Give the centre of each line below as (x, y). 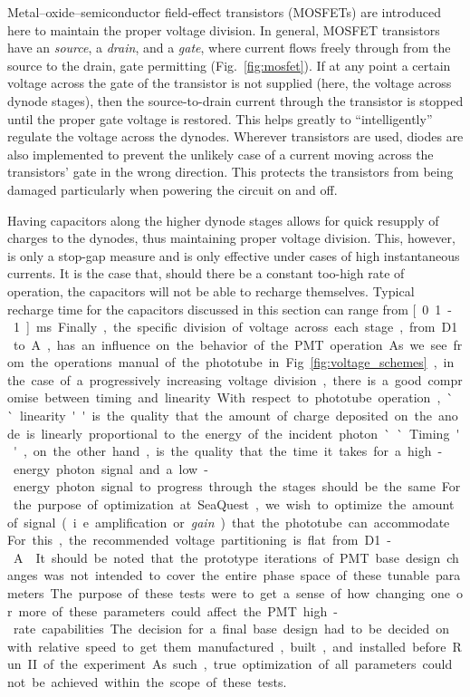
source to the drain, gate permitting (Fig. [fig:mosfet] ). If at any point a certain (229, 65)
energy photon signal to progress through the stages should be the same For (237, 486)
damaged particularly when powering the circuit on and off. (173, 189)
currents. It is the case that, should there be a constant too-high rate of (206, 273)
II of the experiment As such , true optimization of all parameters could (240, 664)
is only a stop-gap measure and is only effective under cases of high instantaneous (234, 255)
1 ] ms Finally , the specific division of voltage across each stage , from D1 (235, 327)
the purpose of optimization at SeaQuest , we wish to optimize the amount (234, 504)
